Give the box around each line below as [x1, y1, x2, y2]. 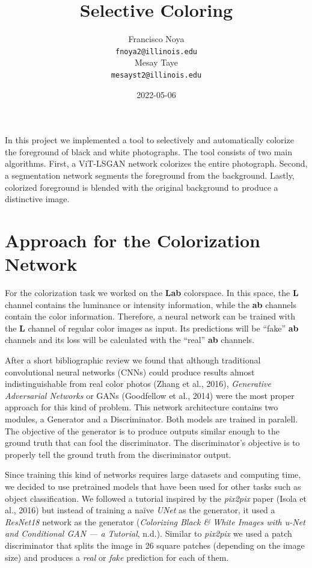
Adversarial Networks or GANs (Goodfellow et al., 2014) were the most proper [5, 389, 295, 401]
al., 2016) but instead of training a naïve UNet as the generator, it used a [5, 504, 275, 516]
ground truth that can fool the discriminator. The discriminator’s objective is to [5, 436, 300, 449]
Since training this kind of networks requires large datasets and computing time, [5, 468, 301, 481]
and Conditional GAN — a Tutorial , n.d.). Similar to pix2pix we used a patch [5, 527, 292, 540]
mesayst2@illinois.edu [111, 70, 202, 79]
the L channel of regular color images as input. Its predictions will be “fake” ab [5, 321, 299, 334]
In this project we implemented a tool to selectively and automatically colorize [5, 134, 294, 146]
